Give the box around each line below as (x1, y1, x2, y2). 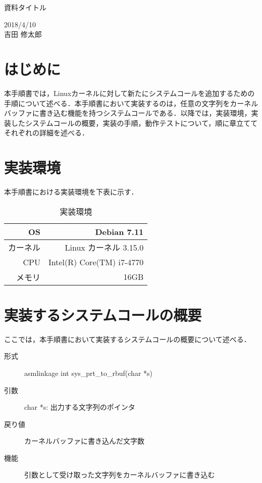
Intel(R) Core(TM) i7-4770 (48, 256, 144, 268)
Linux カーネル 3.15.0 (65, 241, 144, 253)
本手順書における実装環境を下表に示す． (4, 186, 138, 197)
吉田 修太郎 (4, 29, 42, 39)
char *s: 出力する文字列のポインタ (24, 402, 135, 412)
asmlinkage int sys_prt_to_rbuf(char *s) (24, 367, 153, 378)
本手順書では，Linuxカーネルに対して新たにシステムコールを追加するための (4, 87, 255, 98)
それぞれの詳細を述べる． (4, 127, 89, 138)
